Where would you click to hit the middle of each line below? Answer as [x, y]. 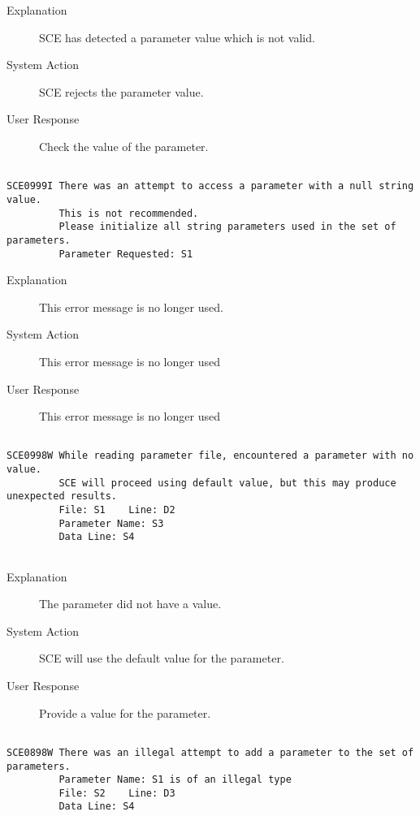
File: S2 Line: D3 [117, 793]
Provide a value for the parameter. [125, 712]
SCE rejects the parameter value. [121, 91]
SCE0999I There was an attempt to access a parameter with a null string [210, 186]
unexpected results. [62, 497]
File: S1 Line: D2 [117, 510]
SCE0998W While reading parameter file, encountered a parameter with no [210, 456]
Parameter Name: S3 [111, 523]
